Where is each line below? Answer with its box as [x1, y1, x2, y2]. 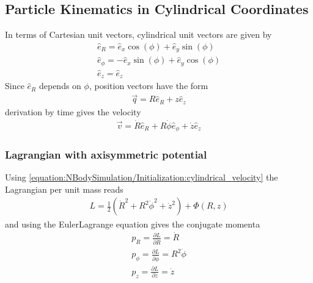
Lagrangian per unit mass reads [5, 182, 123, 195]
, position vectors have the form [89, 79, 208, 92]
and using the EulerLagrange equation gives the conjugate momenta [5, 217, 260, 230]
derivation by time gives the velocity [5, 105, 141, 118]
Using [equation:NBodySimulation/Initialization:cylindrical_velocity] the [5, 171, 278, 184]
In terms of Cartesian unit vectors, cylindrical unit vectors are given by [5, 28, 272, 41]
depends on [39, 79, 81, 92]
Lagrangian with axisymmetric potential [5, 146, 207, 162]
